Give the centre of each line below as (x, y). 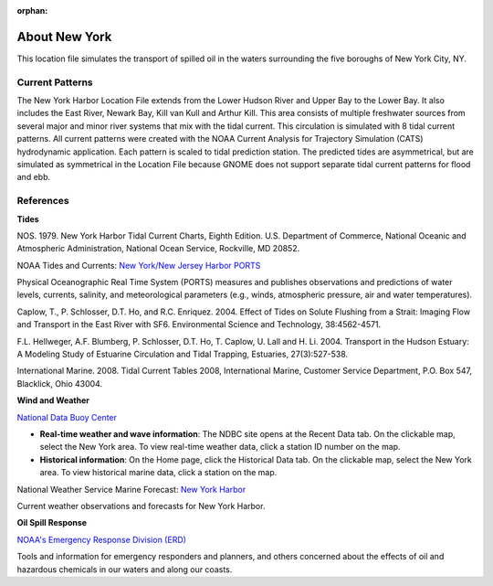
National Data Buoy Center (67, 417)
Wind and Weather (53, 400)
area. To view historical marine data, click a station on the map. (158, 473)
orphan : (32, 11)
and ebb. (33, 177)
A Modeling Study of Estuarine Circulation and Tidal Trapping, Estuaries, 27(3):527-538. (183, 354)
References (43, 201)
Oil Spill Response (52, 523)
